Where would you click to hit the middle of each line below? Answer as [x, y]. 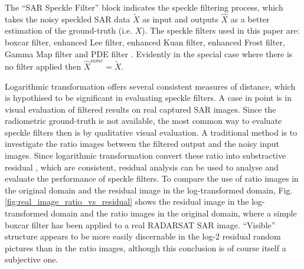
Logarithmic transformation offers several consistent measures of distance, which [150, 86]
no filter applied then [43, 66]
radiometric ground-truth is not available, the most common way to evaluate [143, 121]
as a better [250, 19]
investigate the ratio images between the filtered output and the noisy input [142, 144]
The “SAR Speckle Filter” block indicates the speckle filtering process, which [144, 7]
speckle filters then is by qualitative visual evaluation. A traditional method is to [151, 132]
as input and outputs [180, 19]
